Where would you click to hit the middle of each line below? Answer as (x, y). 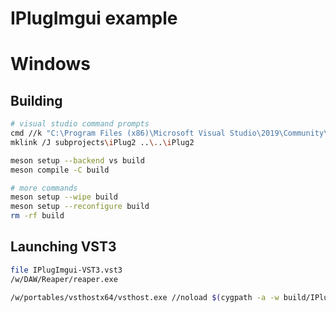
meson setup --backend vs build (77, 160)
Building (36, 100)
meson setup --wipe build (64, 197)
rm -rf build (37, 216)
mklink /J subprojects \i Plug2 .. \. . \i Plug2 (102, 142)
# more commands (44, 188)
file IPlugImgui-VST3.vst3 (66, 270)
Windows (50, 64)
